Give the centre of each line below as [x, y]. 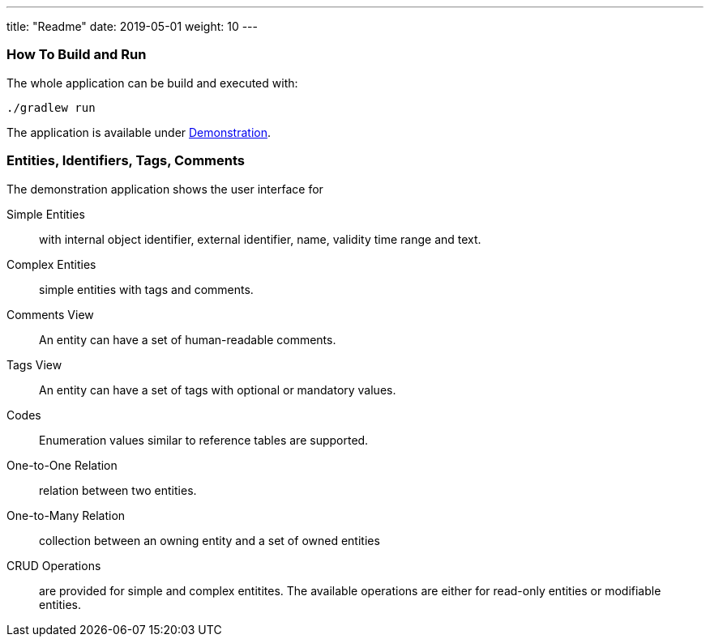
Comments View [50, 314]
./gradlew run [51, 107]
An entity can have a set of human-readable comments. [188, 339]
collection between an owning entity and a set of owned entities [210, 540]
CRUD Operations [54, 565]
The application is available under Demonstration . [139, 132]
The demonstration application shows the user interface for [165, 189]
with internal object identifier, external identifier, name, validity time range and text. [260, 239]
